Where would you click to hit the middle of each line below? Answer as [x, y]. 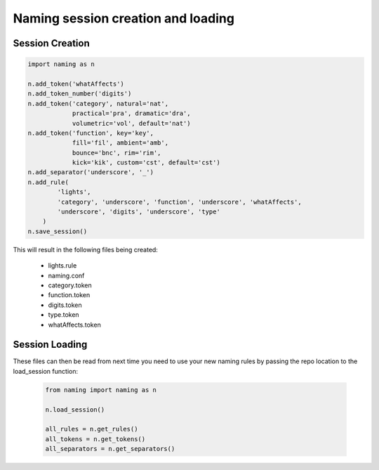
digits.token [65, 305]
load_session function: [46, 371]
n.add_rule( [48, 182]
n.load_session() [75, 410]
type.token [64, 315]
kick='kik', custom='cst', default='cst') [146, 163]
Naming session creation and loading [124, 18]
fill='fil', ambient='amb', [120, 143]
